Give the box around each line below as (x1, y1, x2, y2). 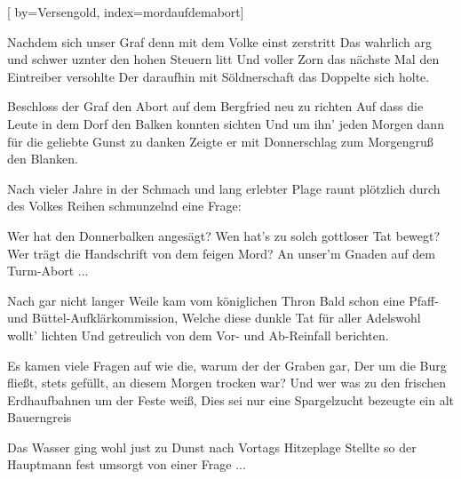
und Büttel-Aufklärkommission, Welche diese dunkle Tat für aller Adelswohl (7, 308, 421, 327)
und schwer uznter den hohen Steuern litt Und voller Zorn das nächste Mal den (7, 50, 440, 68)
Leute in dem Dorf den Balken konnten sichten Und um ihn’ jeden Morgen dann (7, 114, 444, 132)
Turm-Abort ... (7, 261, 89, 280)
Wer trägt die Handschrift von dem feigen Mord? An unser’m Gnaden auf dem (7, 243, 435, 262)
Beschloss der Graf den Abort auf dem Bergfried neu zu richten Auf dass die (7, 97, 424, 116)
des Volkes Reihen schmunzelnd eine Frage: (7, 196, 242, 215)
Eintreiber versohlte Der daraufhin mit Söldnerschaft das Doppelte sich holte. (7, 67, 430, 85)
